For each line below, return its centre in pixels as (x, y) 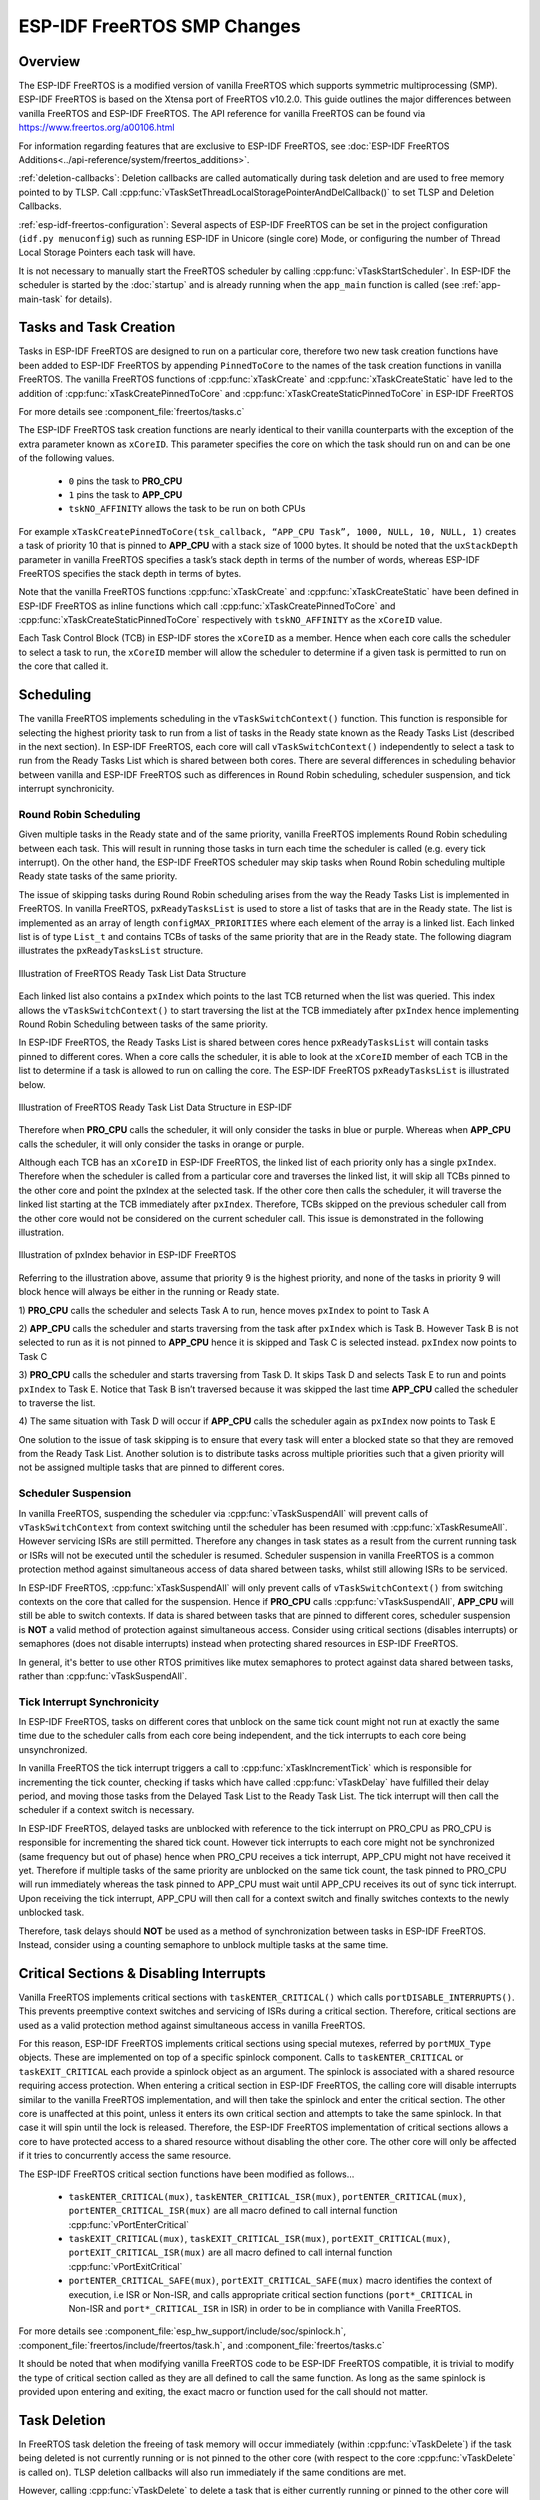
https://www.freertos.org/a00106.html (96, 127)
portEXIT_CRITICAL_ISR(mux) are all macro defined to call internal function (230, 2252)
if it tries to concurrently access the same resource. (125, 2156)
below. (32, 1084)
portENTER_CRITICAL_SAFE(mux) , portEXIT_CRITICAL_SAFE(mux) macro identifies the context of (280, 2281)
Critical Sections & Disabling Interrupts (142, 1973)
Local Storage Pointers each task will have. (107, 252)
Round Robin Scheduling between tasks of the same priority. (143, 1024)
